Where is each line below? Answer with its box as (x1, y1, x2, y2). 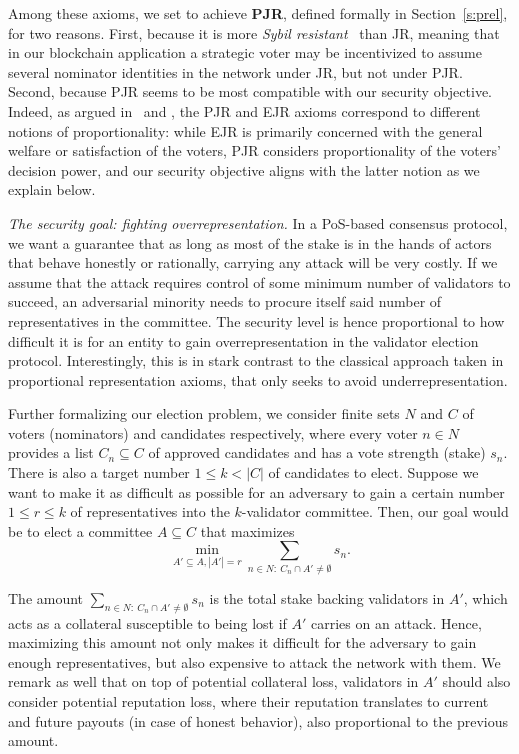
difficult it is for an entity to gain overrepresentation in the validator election (8, 330, 479, 351)
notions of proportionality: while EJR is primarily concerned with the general (8, 120, 483, 141)
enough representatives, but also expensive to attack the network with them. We (8, 651, 501, 672)
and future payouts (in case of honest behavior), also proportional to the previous (8, 710, 508, 731)
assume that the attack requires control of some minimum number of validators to (8, 271, 511, 292)
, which (463, 587, 508, 608)
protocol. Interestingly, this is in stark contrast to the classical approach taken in (8, 350, 504, 371)
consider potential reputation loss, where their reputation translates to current (8, 690, 489, 711)
